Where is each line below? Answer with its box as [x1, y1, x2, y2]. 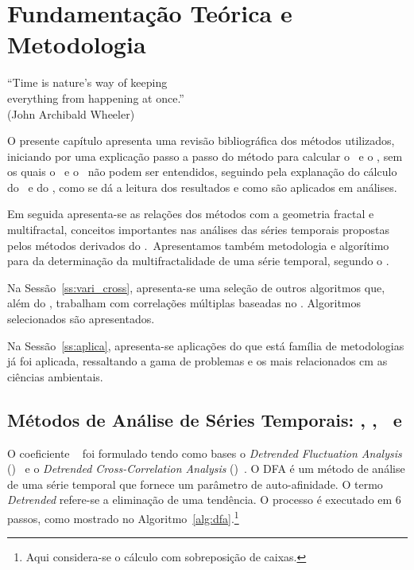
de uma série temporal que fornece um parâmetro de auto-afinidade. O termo [7, 475, 383, 492]
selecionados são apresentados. [7, 310, 155, 327]
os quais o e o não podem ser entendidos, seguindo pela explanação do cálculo [7, 163, 397, 180]
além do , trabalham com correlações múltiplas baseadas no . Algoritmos [7, 295, 362, 311]
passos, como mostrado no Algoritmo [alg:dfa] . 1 [7, 507, 239, 526]
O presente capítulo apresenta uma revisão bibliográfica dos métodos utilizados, [7, 132, 395, 149]
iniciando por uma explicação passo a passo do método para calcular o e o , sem [7, 147, 403, 164]
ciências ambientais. [7, 368, 103, 385]
